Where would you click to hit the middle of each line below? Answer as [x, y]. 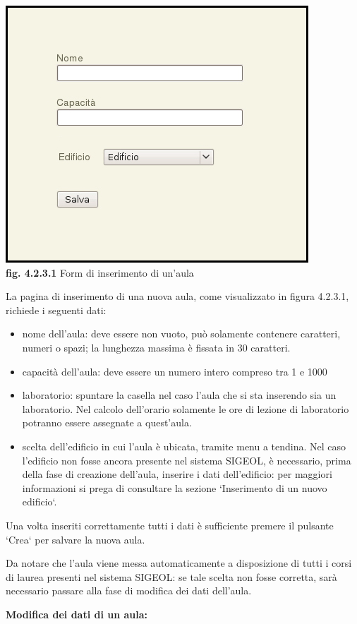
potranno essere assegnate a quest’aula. [107, 422]
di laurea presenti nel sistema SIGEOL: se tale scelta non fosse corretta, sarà [171, 576]
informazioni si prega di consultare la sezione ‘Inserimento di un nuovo [175, 487]
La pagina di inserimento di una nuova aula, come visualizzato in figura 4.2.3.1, [177, 296]
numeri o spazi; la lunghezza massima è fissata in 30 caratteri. [156, 347]
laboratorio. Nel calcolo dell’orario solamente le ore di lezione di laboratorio [186, 408]
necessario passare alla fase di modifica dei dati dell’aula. [129, 590]
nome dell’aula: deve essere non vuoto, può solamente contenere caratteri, [181, 334]
